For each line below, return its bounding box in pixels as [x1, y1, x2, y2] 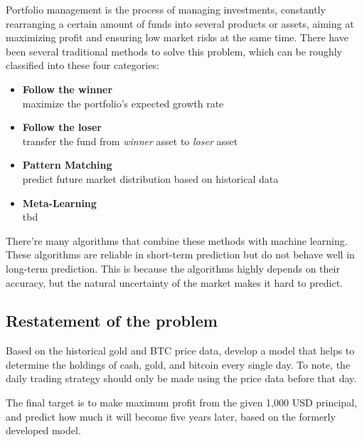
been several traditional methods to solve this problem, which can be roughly [6, 43, 342, 58]
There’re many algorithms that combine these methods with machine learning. [6, 233, 348, 248]
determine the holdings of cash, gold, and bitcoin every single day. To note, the [6, 357, 351, 372]
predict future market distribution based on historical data [22, 171, 279, 186]
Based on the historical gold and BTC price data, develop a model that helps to [6, 343, 355, 358]
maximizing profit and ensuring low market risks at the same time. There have [6, 30, 348, 45]
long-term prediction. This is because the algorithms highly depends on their [6, 261, 340, 275]
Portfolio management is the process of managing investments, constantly [6, 2, 326, 16]
